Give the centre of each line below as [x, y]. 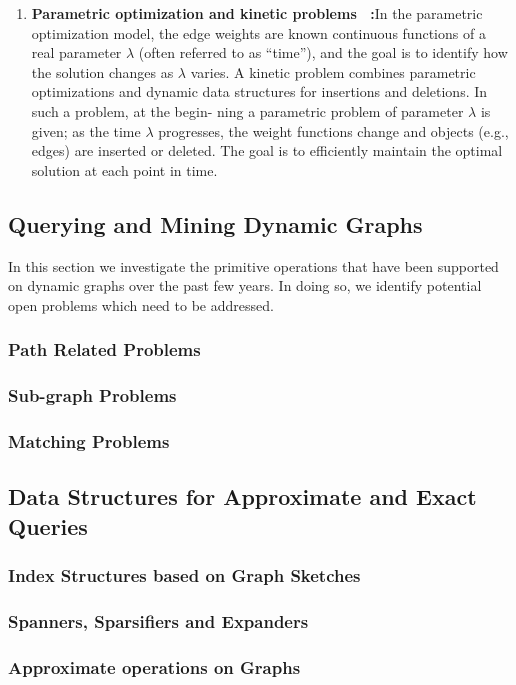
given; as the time [86, 130]
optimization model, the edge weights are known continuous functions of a [258, 32]
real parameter [76, 52]
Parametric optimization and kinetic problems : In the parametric [257, 13]
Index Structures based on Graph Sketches [184, 574]
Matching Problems [89, 440]
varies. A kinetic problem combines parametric [333, 71]
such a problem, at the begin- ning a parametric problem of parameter [247, 110]
